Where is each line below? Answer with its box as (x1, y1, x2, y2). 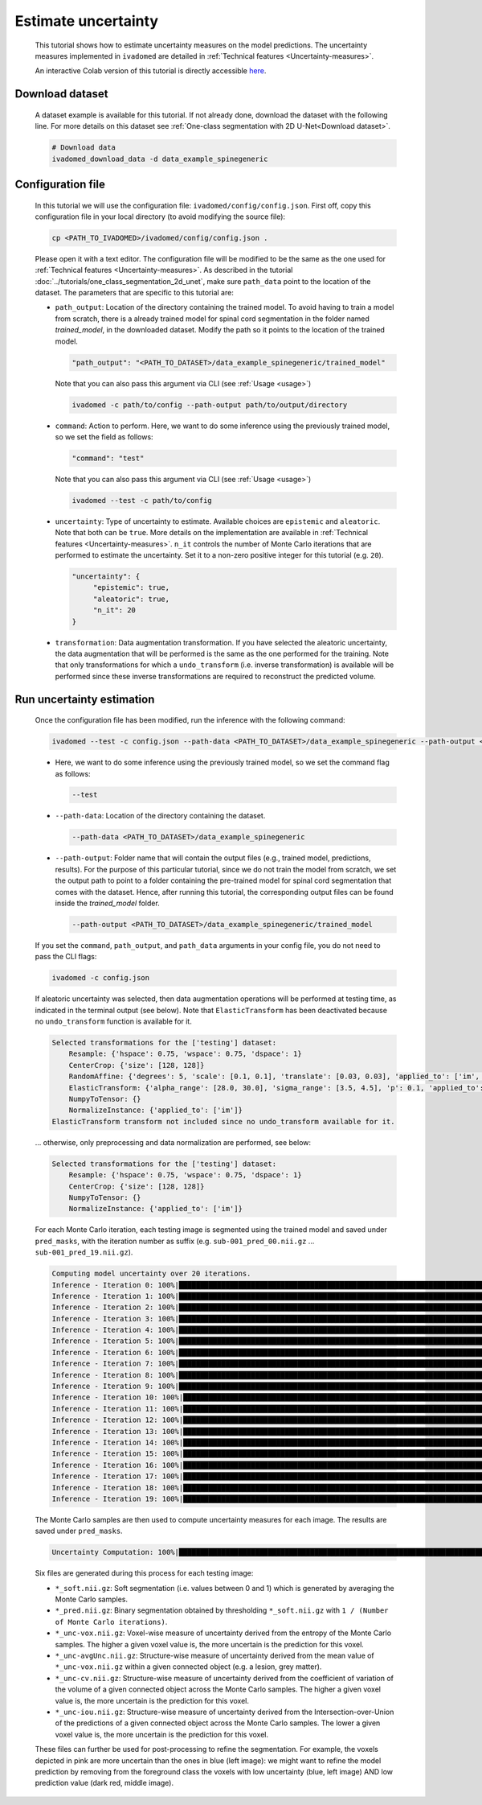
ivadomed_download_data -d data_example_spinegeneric (51, 154, 268, 163)
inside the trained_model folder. (55, 898, 160, 908)
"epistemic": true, (92, 583, 170, 592)
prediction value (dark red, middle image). (35, 1778, 174, 1788)
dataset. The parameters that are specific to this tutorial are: (35, 288, 235, 298)
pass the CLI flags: (35, 952, 97, 962)
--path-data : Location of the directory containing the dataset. (55, 811, 266, 821)
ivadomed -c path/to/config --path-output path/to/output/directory (71, 400, 348, 410)
